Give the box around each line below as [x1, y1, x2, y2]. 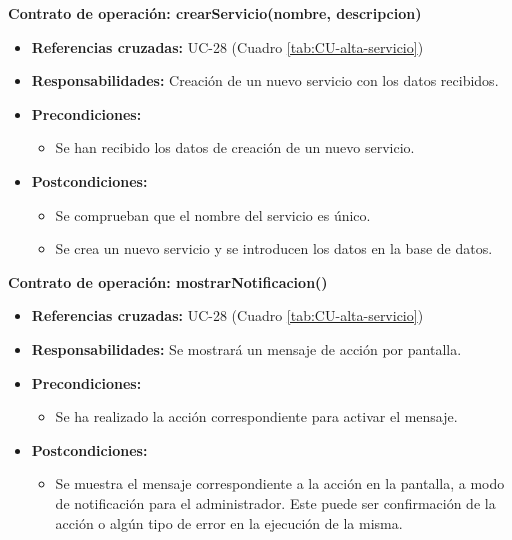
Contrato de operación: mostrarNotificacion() [8, 271, 328, 292]
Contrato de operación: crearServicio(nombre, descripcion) [8, 3, 422, 23]
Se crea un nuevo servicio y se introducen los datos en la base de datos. [55, 238, 493, 259]
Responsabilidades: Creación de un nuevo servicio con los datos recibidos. [31, 70, 499, 91]
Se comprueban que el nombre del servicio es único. [55, 204, 371, 225]
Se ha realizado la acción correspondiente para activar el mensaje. [55, 406, 458, 427]
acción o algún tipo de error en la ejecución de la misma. [55, 512, 403, 533]
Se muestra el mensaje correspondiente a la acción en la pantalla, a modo [55, 473, 505, 494]
